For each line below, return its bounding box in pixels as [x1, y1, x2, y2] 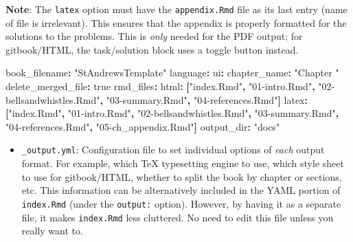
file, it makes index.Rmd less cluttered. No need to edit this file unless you [21, 210, 334, 224]
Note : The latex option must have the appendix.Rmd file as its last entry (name [5, 2, 348, 16]
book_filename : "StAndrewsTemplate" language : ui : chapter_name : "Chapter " [5, 65, 339, 80]
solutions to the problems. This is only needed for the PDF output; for [5, 29, 303, 43]
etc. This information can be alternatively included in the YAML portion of [21, 183, 341, 197]
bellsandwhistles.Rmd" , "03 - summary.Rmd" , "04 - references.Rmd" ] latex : [5, 92, 308, 107]
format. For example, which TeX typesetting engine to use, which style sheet [21, 156, 344, 170]
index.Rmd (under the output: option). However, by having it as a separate [21, 196, 341, 210]
